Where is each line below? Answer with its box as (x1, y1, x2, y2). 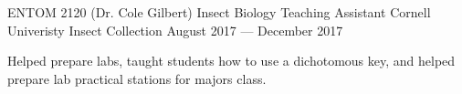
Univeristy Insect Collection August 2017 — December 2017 (7, 20, 343, 39)
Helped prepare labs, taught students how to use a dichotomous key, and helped (7, 51, 456, 70)
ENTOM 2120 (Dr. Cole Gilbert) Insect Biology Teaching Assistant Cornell (7, 3, 431, 21)
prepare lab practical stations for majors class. (7, 68, 267, 88)
